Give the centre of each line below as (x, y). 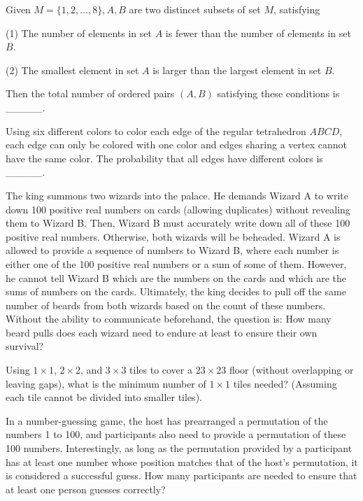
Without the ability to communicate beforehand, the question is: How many (169, 319)
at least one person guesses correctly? (86, 489)
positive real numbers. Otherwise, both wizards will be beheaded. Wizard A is (173, 236)
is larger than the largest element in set (237, 70)
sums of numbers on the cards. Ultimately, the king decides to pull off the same (176, 291)
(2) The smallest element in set (72, 70)
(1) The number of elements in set (79, 33)
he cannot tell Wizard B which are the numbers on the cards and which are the (176, 277)
